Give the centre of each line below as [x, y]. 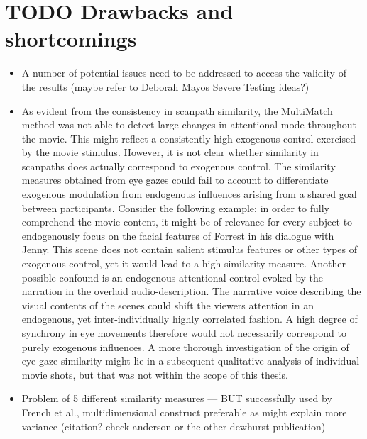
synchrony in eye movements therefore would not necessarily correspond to [184, 333]
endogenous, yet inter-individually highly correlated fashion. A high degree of [190, 319]
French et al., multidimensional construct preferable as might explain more [184, 412]
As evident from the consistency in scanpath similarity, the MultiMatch [177, 110]
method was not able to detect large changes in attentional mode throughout [189, 124]
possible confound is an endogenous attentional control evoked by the [172, 277]
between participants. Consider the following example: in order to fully [175, 207]
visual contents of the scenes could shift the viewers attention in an [168, 305]
